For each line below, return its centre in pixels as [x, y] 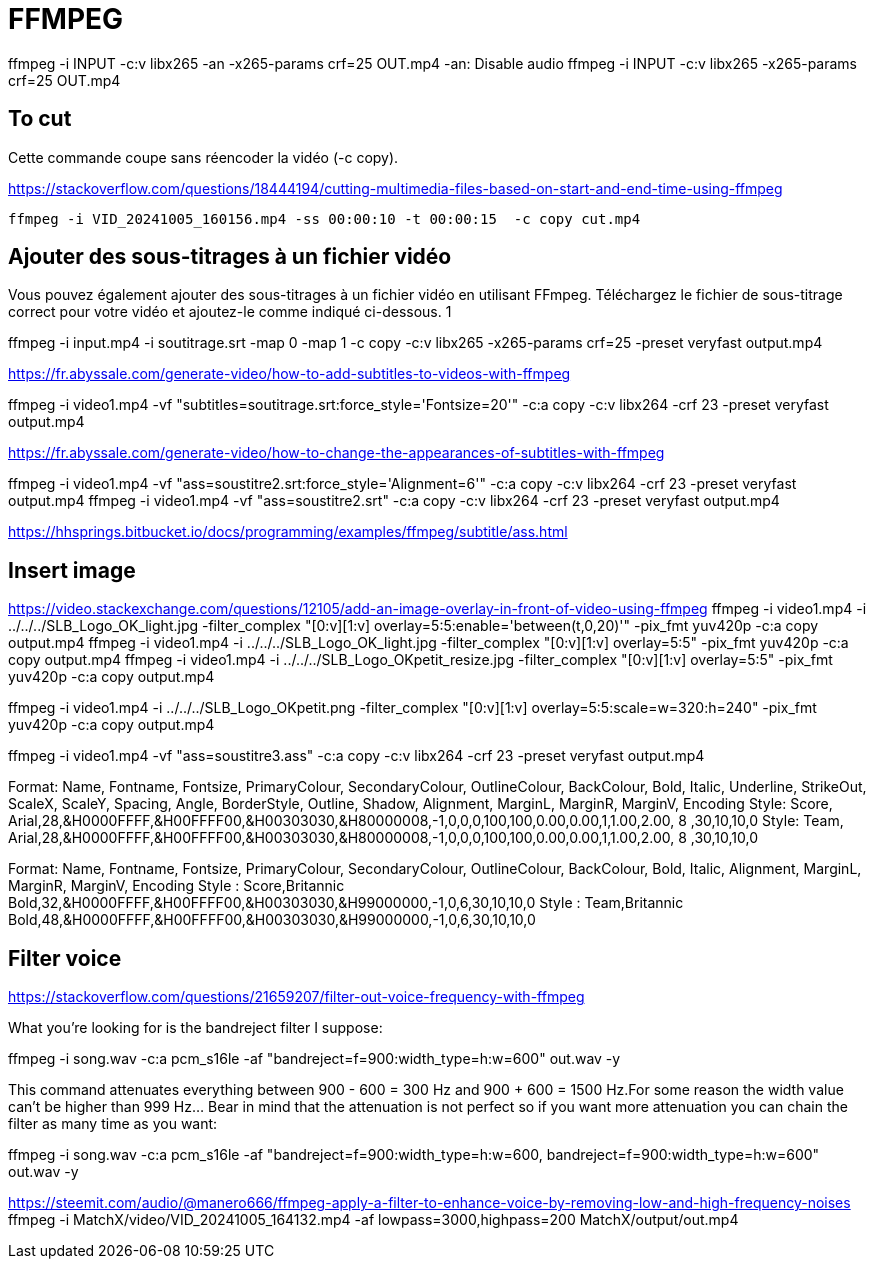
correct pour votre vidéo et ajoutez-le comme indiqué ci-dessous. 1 [230, 312]
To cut [40, 119]
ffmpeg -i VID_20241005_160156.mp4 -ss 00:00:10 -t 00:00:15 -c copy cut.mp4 [324, 218]
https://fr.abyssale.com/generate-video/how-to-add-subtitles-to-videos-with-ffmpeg [289, 374]
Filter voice [65, 958]
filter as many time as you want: [113, 1124]
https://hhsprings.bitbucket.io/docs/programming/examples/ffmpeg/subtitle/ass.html [288, 532]
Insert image [72, 570]
